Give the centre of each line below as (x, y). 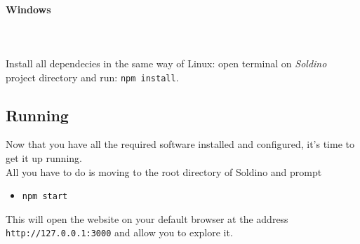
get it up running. (44, 158)
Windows (28, 9)
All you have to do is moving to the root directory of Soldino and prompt (164, 171)
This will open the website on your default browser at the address (147, 218)
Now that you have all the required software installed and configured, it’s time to (180, 144)
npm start (45, 197)
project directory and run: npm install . (92, 77)
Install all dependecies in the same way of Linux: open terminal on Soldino (166, 63)
